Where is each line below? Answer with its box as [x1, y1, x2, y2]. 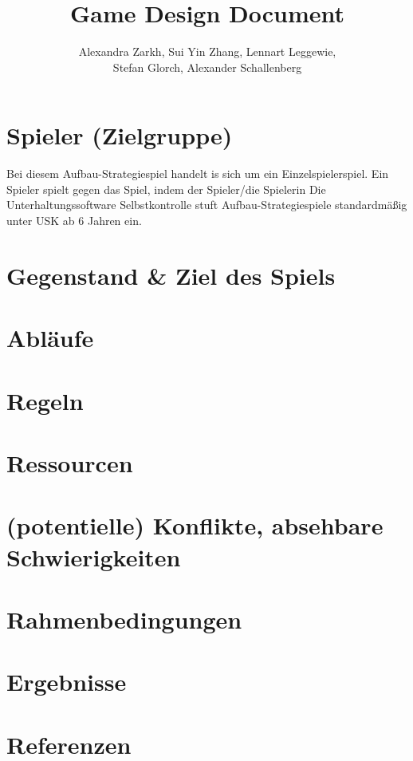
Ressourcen [6, 446, 133, 479]
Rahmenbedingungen [6, 602, 242, 635]
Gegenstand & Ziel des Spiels [6, 258, 336, 291]
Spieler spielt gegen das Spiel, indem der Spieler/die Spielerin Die [6, 180, 326, 197]
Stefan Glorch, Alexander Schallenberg [112, 58, 302, 75]
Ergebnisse [6, 665, 127, 698]
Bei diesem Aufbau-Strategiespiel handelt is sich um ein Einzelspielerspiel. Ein [6, 165, 389, 182]
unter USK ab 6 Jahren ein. [6, 212, 142, 229]
